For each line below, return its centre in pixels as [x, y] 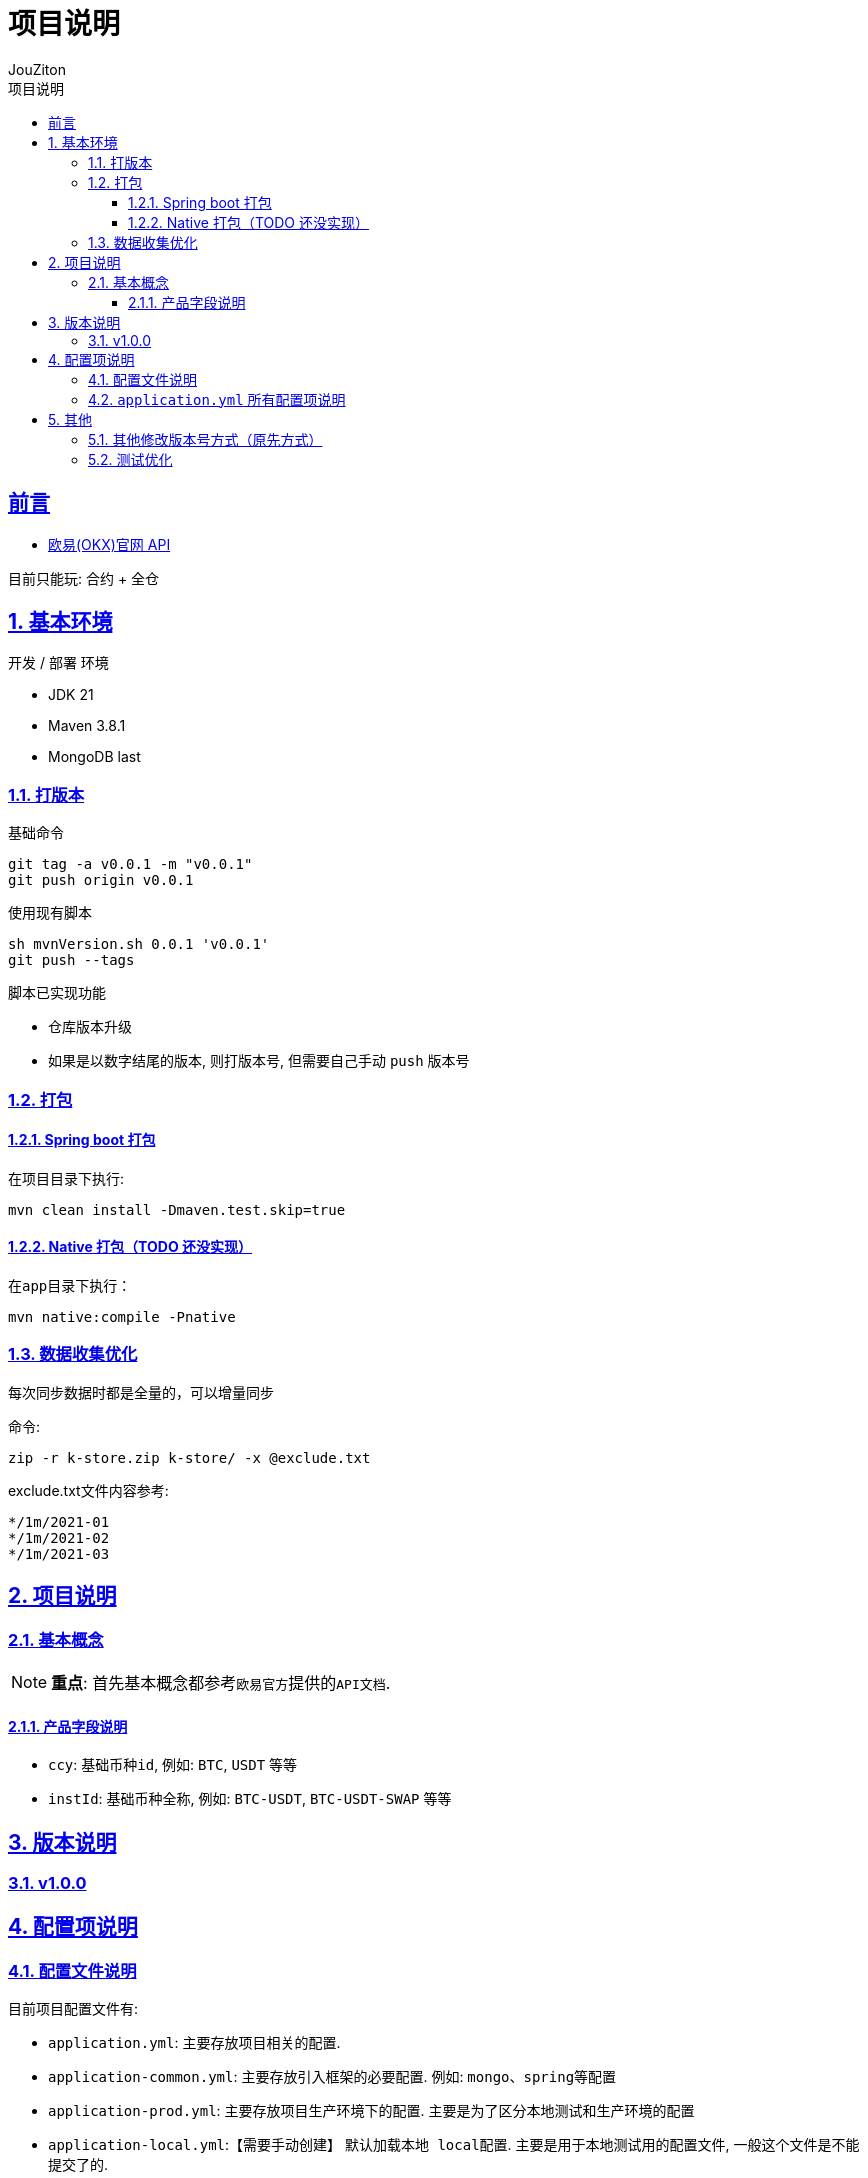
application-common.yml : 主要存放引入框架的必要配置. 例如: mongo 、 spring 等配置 [332, 2077]
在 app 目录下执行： [70, 1285]
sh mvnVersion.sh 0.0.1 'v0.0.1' [139, 944]
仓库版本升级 [90, 1027]
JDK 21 [71, 695]
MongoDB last [94, 757]
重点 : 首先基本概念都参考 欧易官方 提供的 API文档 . [221, 1682]
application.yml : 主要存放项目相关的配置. [194, 2043]
